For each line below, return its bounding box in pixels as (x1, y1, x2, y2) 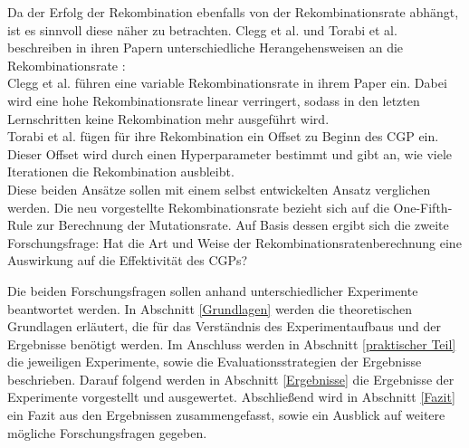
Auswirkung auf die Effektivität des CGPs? (7, 251, 248, 270)
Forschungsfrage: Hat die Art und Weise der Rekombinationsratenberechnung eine (7, 233, 462, 252)
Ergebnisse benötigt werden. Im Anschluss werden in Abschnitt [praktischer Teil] (7, 334, 456, 353)
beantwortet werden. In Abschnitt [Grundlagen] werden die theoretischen (7, 299, 412, 318)
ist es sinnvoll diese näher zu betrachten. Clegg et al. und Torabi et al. (7, 20, 397, 39)
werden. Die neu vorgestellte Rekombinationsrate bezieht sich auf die (7, 197, 389, 216)
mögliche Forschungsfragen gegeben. (7, 423, 207, 442)
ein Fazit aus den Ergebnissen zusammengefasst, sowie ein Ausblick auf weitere (7, 405, 445, 424)
